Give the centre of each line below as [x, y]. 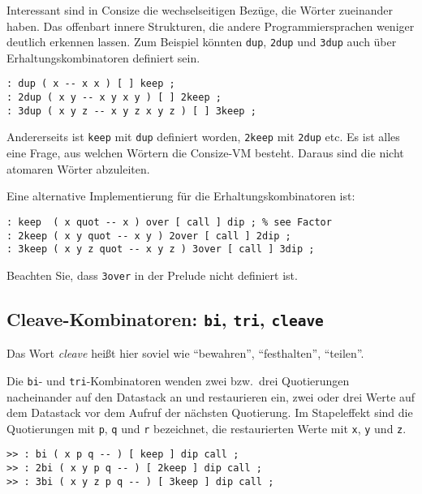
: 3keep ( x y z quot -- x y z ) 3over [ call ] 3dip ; [161, 249]
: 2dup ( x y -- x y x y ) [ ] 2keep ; [114, 98]
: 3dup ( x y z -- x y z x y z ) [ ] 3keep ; [131, 111]
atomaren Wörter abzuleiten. [78, 168]
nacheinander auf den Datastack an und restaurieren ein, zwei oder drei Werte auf [211, 396]
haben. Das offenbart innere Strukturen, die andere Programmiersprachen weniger [211, 26]
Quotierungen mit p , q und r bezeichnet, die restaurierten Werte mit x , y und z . [207, 428]
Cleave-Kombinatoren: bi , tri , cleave [165, 318]
